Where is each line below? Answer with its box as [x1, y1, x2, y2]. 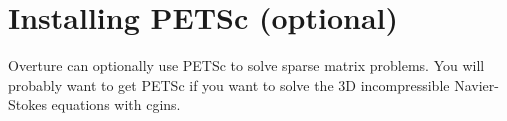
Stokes [8, 94, 47, 115]
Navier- [454, 74, 499, 95]
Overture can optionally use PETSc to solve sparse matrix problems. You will [8, 55, 485, 76]
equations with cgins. [51, 94, 181, 115]
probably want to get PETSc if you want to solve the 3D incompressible [8, 74, 450, 95]
